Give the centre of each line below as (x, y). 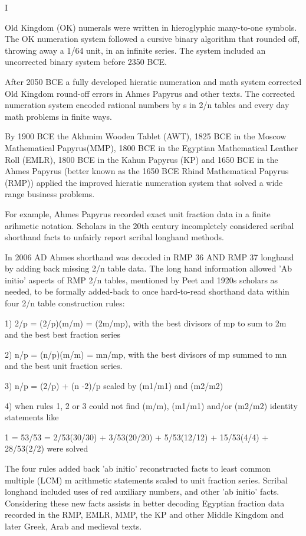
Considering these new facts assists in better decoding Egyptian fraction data (145, 503)
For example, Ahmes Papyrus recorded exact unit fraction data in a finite (138, 213)
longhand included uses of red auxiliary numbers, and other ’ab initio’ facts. (142, 491)
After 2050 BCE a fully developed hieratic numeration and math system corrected (153, 81)
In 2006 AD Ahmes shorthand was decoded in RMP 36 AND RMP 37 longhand (149, 256)
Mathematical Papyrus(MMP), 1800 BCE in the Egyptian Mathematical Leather (152, 147)
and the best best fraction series (62, 334)
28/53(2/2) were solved (47, 448)
